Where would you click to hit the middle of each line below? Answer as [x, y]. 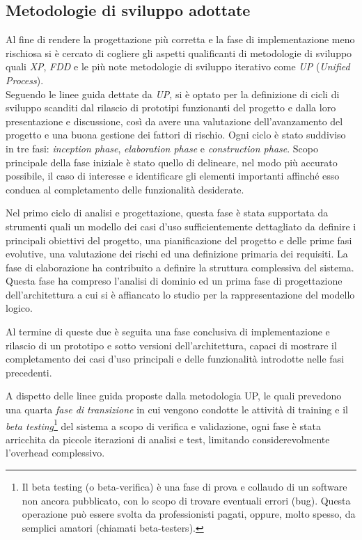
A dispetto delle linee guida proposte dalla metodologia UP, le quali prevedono [174, 396]
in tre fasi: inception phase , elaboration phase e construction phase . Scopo [162, 148]
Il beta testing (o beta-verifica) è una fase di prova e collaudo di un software [184, 487]
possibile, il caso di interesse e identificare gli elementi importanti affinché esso [173, 176]
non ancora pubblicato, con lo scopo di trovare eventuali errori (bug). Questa [186, 500]
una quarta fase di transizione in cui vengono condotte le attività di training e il [177, 410]
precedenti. [29, 372]
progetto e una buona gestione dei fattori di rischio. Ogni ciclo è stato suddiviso [176, 135]
